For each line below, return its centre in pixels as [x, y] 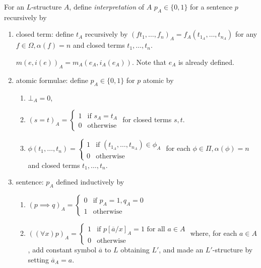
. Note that [149, 62]
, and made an [181, 250]
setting [38, 259]
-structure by [233, 250]
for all [156, 229]
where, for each [214, 233]
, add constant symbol [62, 250]
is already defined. [206, 62]
